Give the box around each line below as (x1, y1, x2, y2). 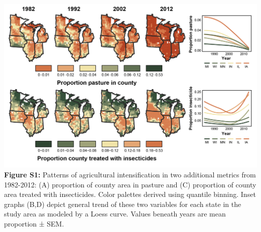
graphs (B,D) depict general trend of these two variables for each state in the (4, 198, 241, 209)
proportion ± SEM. (4, 218, 64, 228)
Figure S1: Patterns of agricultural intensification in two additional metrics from (4, 169, 256, 179)
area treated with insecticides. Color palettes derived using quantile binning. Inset (4, 189, 256, 199)
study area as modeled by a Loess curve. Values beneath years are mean (4, 208, 226, 219)
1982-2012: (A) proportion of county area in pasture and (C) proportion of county (4, 179, 256, 189)
